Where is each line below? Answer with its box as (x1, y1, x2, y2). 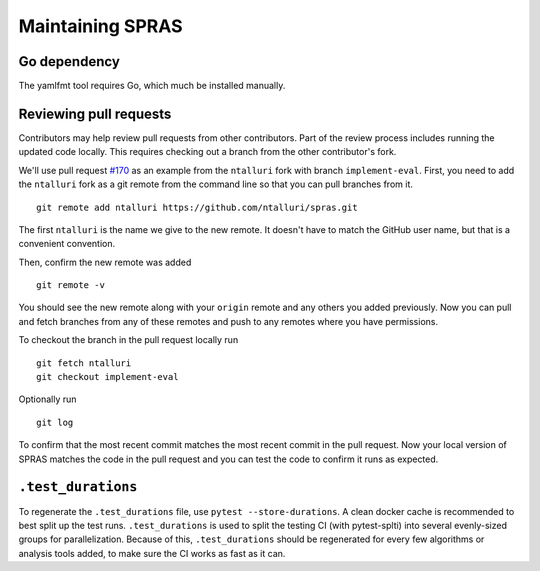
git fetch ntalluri (36, 357, 132, 369)
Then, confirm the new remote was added (18, 256, 192, 268)
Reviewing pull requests (18, 105, 172, 122)
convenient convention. (18, 238, 115, 250)
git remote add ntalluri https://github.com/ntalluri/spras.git (36, 201, 359, 213)
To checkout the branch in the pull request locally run (18, 334, 239, 346)
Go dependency (18, 53, 120, 70)
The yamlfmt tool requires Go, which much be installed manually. (18, 80, 286, 92)
